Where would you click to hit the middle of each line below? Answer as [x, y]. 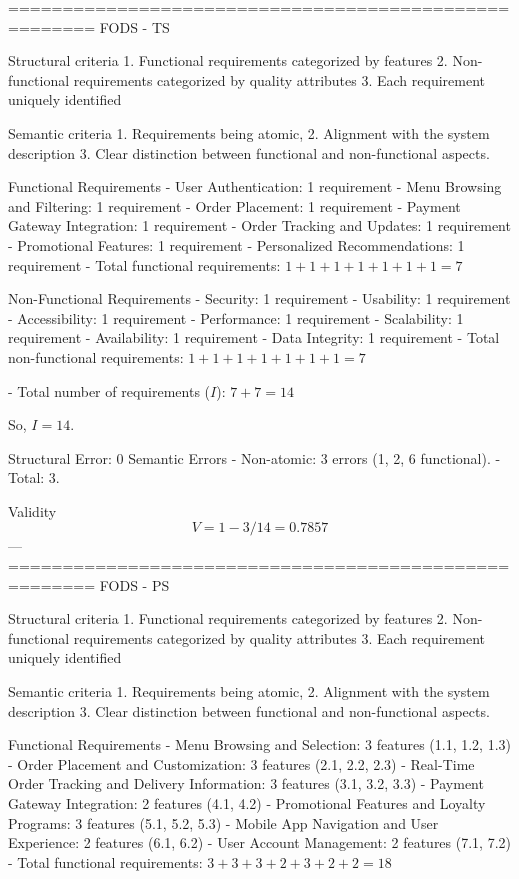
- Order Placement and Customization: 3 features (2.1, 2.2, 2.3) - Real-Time [241, 763]
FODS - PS [134, 584]
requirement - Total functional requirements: [144, 264]
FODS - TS [134, 26]
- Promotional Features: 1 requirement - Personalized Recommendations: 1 [236, 244]
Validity [32, 510]
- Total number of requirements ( [109, 390]
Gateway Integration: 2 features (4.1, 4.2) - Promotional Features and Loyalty [247, 803]
